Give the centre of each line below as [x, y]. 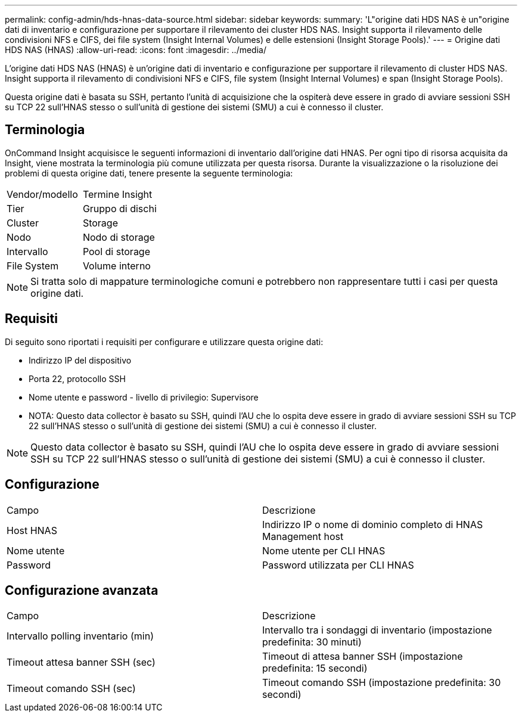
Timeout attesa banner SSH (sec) [81, 662]
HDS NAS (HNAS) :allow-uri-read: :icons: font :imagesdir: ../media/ [136, 50]
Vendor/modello [42, 194]
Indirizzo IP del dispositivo [80, 360]
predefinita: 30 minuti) [312, 642]
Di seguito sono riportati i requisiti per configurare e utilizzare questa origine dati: [164, 342]
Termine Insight [117, 194]
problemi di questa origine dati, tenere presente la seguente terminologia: [149, 173]
